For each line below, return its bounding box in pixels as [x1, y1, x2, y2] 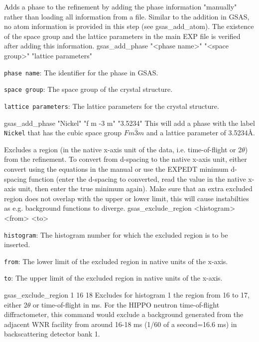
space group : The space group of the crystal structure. [4, 84, 173, 94]
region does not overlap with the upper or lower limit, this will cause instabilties [4, 193, 249, 203]
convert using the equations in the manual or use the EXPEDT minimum [4, 163, 229, 174]
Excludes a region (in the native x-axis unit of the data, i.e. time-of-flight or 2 [4, 144, 242, 154]
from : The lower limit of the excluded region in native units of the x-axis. [4, 256, 228, 266]
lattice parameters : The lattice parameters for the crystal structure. [4, 100, 219, 111]
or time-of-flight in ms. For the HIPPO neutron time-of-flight [32, 299, 220, 310]
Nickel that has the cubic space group [4, 127, 122, 138]
